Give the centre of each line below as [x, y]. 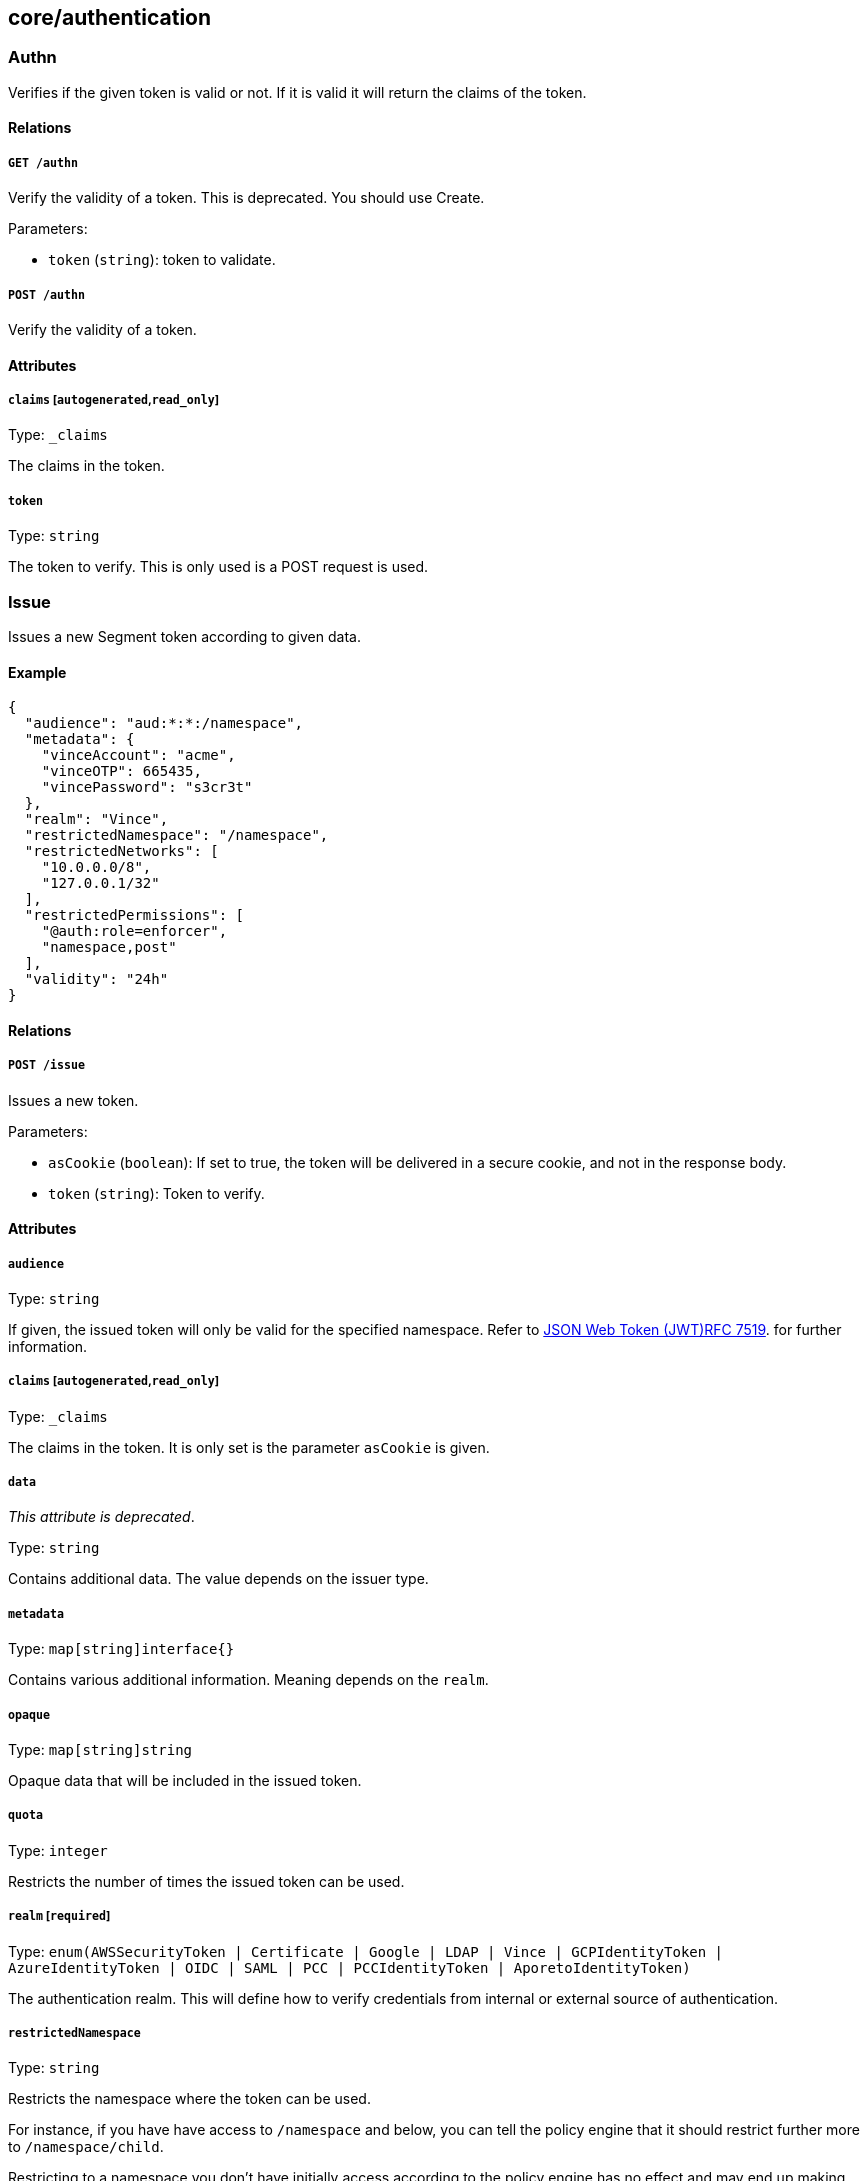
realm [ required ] [59, 1916]
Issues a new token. [73, 1100]
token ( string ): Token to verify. [156, 1193]
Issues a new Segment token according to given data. [184, 636]
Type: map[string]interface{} [121, 1649]
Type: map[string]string [100, 1750]
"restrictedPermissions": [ [134, 915]
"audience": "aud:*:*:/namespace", [164, 723]
